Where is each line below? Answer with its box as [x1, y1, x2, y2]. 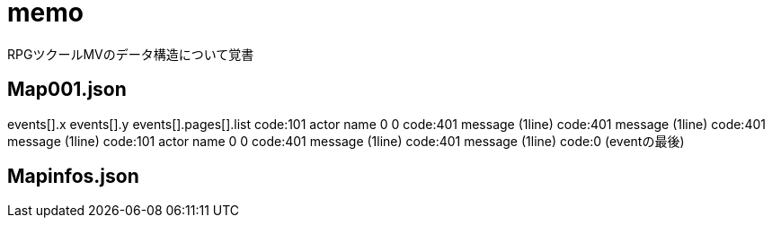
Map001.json [7, 78, 127, 101]
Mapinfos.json [7, 165, 139, 188]
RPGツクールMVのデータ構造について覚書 [7, 46, 254, 62]
